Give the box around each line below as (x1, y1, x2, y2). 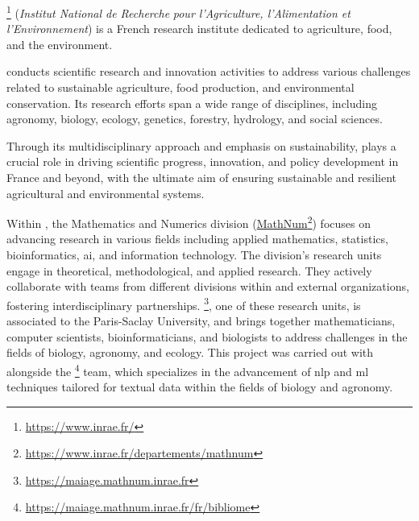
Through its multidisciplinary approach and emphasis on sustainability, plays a (6, 137, 396, 154)
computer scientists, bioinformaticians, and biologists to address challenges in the (6, 328, 408, 345)
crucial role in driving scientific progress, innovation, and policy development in (6, 153, 399, 170)
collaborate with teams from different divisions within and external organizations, (6, 278, 409, 295)
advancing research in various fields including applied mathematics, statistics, (6, 230, 388, 247)
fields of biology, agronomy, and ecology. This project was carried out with (6, 344, 374, 361)
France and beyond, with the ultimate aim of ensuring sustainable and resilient (6, 169, 397, 185)
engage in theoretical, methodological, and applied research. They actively (6, 262, 372, 279)
